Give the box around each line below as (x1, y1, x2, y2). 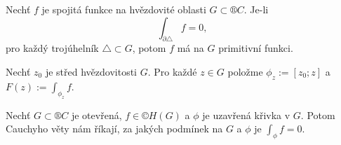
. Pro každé (147, 64, 197, 78)
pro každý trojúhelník (6, 41, 99, 55)
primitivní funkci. (218, 41, 293, 55)
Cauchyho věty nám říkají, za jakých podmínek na (6, 121, 223, 136)
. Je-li (243, 2, 269, 16)
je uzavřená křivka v (202, 107, 290, 122)
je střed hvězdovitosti (45, 64, 137, 78)
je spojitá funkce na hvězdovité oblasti (41, 2, 206, 16)
